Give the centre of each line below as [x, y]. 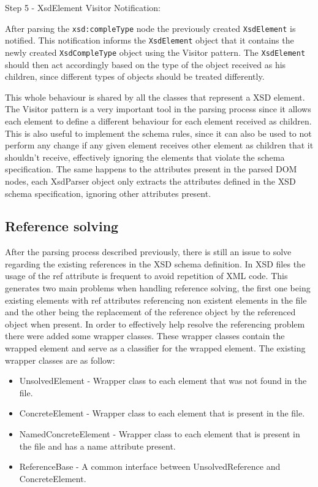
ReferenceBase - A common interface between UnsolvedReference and [150, 466]
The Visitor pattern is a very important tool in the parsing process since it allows [158, 109]
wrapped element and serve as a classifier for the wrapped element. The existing [155, 348]
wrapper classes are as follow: [60, 360]
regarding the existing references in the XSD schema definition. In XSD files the [155, 263]
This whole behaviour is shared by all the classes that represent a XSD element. [155, 97]
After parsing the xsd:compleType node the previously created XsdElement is [150, 28]
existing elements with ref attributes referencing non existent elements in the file [156, 300]
